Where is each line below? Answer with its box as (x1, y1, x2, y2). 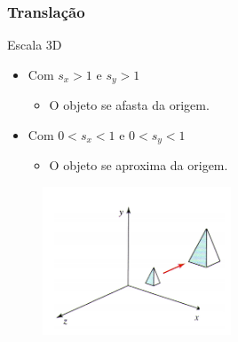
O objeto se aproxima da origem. (49, 156, 228, 175)
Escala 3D (7, 35, 62, 54)
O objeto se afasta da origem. (49, 96, 210, 114)
